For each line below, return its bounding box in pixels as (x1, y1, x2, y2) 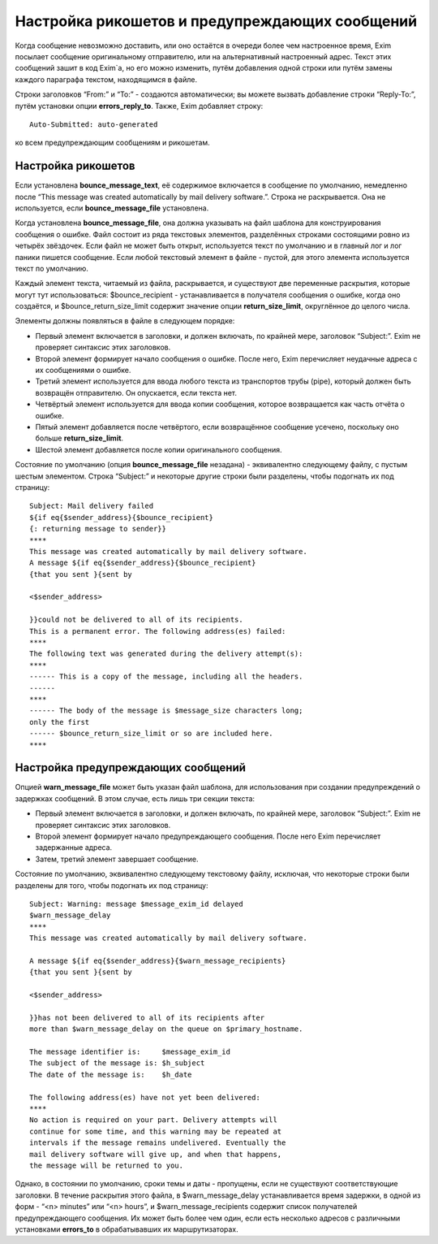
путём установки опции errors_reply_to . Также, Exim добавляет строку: (15, 101, 264, 111)
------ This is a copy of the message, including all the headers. (29, 672, 303, 682)
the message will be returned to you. (29, 1160, 184, 1170)
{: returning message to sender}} (29, 524, 166, 534)
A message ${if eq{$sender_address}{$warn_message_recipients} (29, 956, 286, 965)
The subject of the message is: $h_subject (29, 1059, 205, 1068)
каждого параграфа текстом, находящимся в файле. (15, 74, 198, 85)
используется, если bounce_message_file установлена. (15, 203, 209, 213)
